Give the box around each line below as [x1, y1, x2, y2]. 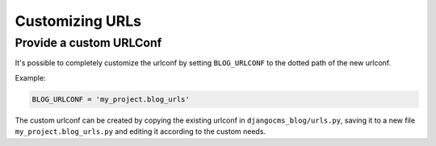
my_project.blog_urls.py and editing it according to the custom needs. [15, 127, 266, 136]
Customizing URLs [15, 12, 141, 30]
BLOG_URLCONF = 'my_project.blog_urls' [31, 94, 190, 104]
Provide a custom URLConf [15, 35, 162, 50]
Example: [15, 73, 46, 82]
